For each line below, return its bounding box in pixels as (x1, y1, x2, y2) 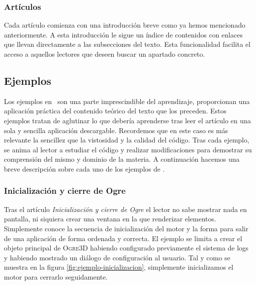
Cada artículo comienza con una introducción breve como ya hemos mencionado (4, 20, 246, 30)
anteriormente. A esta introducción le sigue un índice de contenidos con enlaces (4, 29, 243, 39)
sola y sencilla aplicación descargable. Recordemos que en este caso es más (4, 125, 228, 135)
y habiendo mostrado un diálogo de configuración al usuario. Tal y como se (4, 252, 230, 262)
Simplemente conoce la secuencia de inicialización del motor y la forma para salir (4, 223, 249, 233)
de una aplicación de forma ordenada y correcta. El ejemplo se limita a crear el (4, 233, 242, 243)
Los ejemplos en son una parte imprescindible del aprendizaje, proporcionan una (4, 96, 250, 106)
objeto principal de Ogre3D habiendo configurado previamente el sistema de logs (4, 243, 249, 253)
